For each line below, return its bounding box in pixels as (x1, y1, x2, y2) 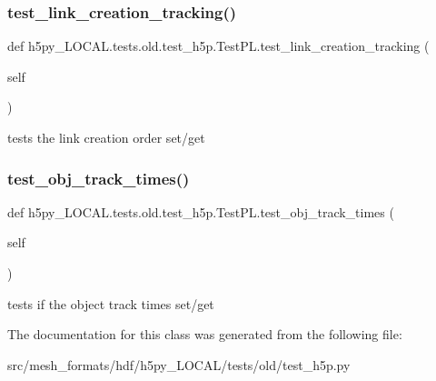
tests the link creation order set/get (7, 128, 205, 146)
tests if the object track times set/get (7, 294, 214, 313)
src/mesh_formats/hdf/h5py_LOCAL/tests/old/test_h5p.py (7, 355, 351, 374)
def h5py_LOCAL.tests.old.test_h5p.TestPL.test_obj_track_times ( (7, 202, 394, 221)
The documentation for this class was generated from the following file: (7, 325, 402, 344)
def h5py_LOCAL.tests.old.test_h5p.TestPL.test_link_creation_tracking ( (7, 36, 430, 55)
